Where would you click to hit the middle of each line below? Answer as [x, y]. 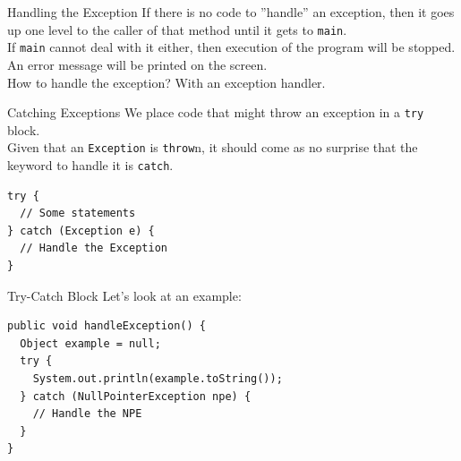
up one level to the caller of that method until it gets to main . [177, 29]
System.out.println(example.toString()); [158, 379]
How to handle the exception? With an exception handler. [166, 82]
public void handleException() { [107, 326]
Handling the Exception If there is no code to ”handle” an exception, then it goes [231, 12]
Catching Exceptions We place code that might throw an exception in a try [216, 112]
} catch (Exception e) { [81, 230]
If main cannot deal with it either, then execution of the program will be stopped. [231, 47]
